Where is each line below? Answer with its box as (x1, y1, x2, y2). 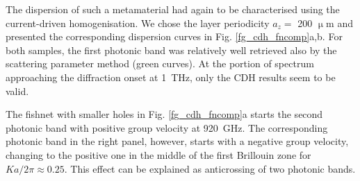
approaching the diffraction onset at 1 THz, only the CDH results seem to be (6, 69, 336, 84)
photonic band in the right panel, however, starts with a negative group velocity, (6, 134, 349, 148)
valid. (6, 83, 29, 98)
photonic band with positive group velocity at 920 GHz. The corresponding (6, 120, 328, 135)
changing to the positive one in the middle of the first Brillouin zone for (6, 147, 311, 162)
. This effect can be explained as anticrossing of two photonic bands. (64, 161, 356, 175)
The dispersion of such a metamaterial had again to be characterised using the (6, 2, 340, 16)
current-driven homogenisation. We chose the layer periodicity (6, 15, 270, 30)
